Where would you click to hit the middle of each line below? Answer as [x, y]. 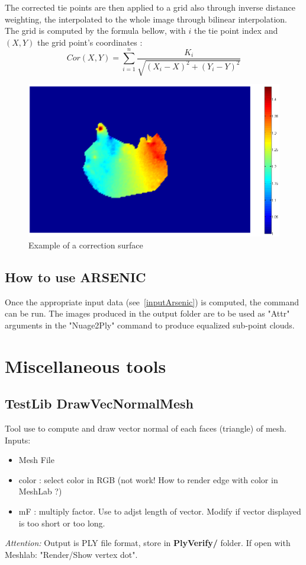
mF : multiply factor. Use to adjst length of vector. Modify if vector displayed [160, 511]
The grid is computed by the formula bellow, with [95, 31]
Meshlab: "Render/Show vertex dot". [71, 554]
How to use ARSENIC [75, 277]
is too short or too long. [62, 523]
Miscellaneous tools [86, 366]
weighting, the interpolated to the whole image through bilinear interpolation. [146, 19]
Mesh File [36, 460]
